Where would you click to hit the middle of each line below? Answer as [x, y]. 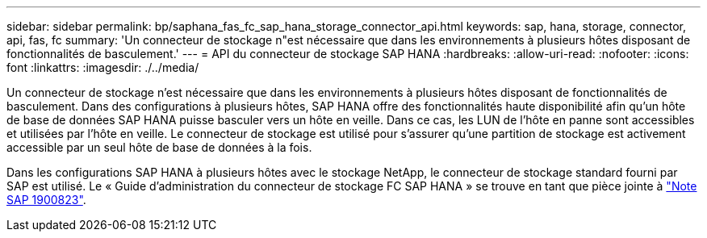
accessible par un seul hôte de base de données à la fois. [159, 147]
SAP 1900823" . [46, 200]
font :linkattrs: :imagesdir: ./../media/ [103, 67]
